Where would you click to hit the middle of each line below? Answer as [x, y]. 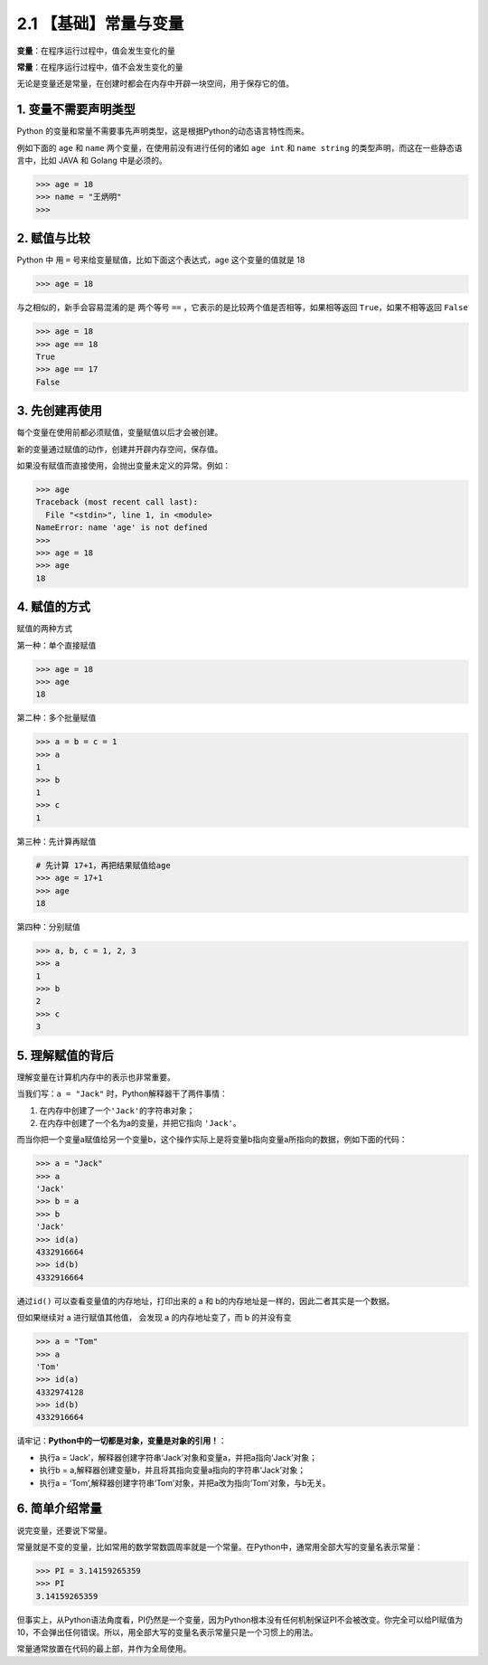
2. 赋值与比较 [53, 238]
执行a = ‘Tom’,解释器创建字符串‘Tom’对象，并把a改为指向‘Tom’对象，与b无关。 [185, 1482]
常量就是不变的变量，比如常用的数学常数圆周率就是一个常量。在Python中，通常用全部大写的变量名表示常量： [220, 1547]
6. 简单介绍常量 [60, 1509]
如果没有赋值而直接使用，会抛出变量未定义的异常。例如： [123, 466]
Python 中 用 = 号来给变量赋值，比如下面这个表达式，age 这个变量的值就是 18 [161, 260]
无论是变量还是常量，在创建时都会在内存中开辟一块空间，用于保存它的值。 [155, 84]
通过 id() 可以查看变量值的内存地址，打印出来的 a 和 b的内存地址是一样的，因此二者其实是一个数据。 [206, 1301]
